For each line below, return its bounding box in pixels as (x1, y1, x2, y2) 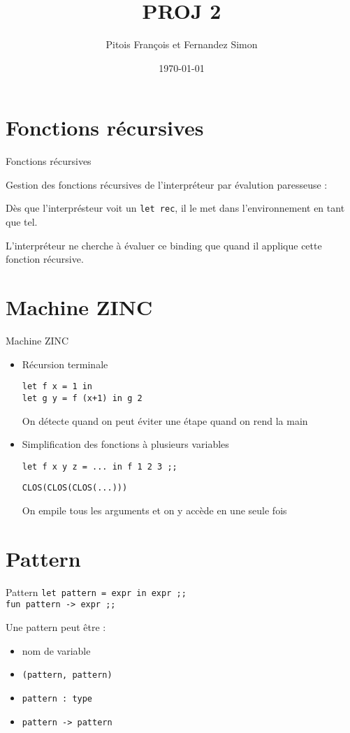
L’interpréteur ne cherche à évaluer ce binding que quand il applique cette (6, 238, 322, 252)
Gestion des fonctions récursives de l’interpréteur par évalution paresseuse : (6, 177, 328, 191)
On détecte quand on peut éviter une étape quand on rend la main (22, 413, 308, 428)
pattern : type (22, 693, 93, 704)
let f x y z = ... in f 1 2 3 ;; (22, 461, 177, 472)
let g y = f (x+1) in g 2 (22, 393, 143, 403)
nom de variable (22, 643, 91, 658)
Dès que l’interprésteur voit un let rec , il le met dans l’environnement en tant (6, 201, 345, 215)
